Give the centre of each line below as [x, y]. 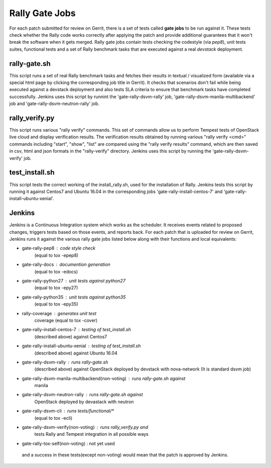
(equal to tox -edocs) [56, 271]
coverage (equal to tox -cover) [66, 320]
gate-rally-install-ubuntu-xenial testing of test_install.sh [81, 346]
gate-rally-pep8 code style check [58, 248]
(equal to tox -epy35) [56, 304]
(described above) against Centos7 [71, 336]
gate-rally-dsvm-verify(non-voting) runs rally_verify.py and [85, 427]
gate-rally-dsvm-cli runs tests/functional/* [68, 411]
